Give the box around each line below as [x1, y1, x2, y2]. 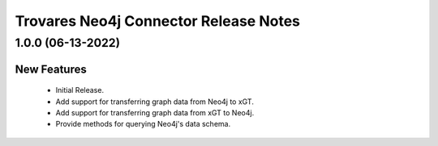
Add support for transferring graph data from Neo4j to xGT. [55, 97, 255, 106]
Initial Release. [55, 86, 105, 95]
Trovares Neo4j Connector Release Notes [15, 12, 300, 30]
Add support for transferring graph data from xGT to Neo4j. [55, 108, 255, 117]
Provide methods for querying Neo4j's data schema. [55, 119, 231, 129]
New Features [15, 62, 87, 76]
